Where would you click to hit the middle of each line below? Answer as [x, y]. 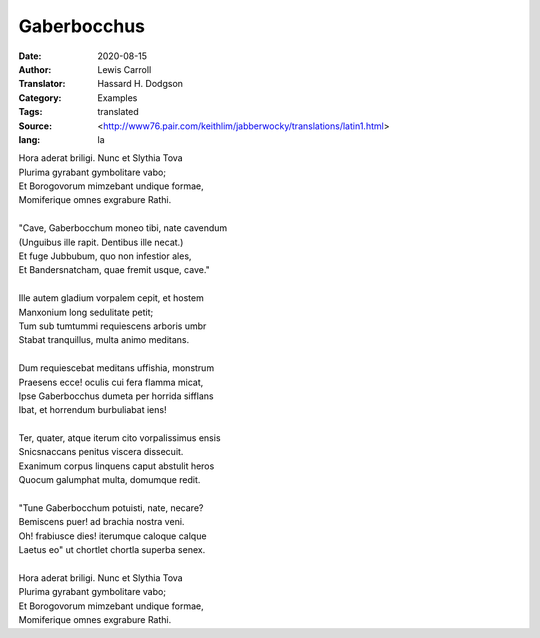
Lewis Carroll [124, 69]
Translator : [42, 84]
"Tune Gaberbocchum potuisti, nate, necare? [111, 508]
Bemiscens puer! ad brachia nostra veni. [101, 522]
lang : [29, 139]
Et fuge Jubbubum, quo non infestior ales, [105, 256]
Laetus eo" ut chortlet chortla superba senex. [112, 550]
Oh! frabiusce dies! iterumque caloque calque [112, 536]
